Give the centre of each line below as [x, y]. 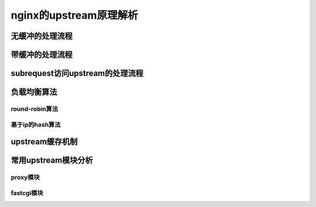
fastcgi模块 [27, 193]
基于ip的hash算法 [36, 125]
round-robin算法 [35, 109]
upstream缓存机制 [44, 142]
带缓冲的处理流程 [42, 55]
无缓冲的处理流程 [42, 36]
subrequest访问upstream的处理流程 [77, 73]
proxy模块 [25, 177]
